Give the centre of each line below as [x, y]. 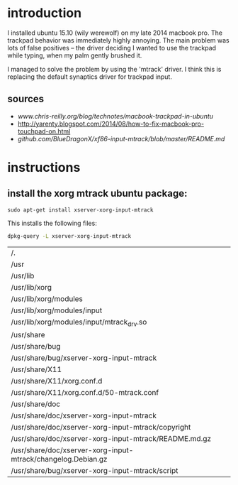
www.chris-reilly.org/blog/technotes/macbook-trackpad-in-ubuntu [115, 116]
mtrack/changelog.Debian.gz [59, 459]
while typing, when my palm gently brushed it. [75, 55]
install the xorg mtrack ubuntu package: [97, 194]
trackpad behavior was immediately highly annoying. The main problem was [119, 40]
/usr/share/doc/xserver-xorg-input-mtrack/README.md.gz [111, 438]
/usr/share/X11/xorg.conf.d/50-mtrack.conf [85, 392]
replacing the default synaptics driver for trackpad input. [90, 77]
